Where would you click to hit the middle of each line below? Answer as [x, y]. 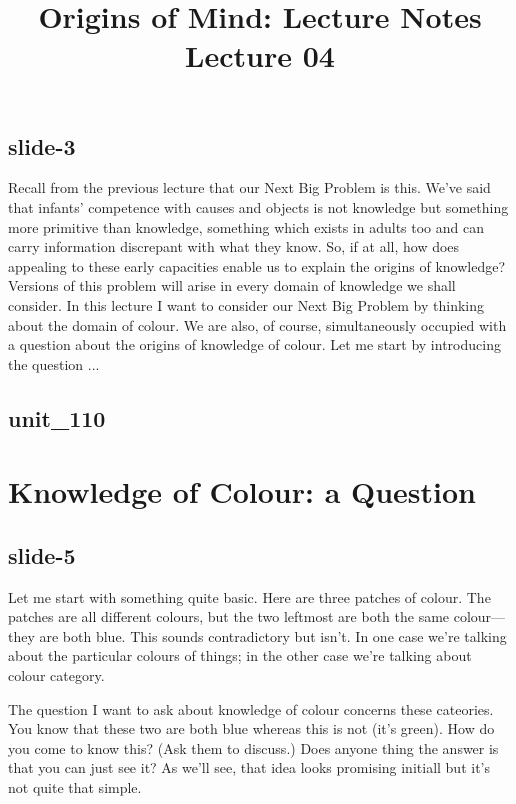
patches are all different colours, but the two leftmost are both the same [229, 616]
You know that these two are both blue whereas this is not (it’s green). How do [251, 728]
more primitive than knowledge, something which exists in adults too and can [246, 226]
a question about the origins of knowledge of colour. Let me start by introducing [254, 344]
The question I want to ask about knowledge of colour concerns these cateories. [251, 708]
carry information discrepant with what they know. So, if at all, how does [234, 246]
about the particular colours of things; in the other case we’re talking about [240, 655]
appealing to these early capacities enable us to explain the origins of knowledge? [256, 265]
